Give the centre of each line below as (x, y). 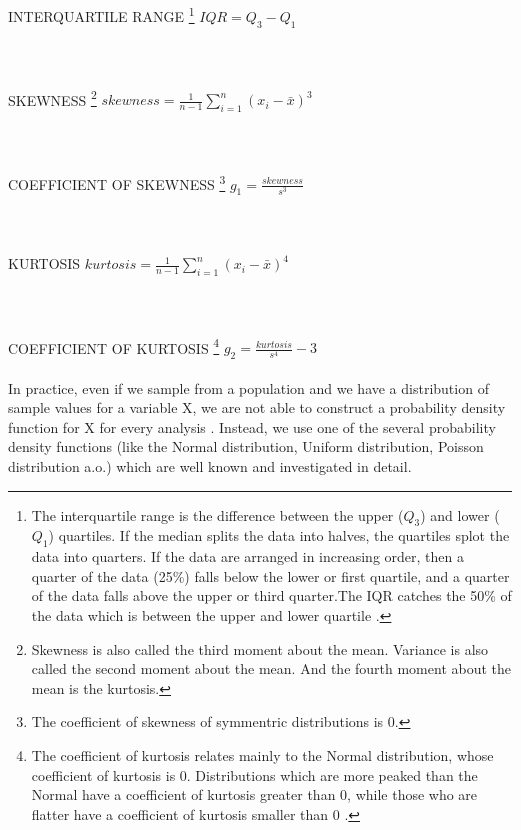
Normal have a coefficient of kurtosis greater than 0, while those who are (254, 794)
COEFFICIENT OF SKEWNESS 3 (117, 182)
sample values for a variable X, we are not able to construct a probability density (257, 407)
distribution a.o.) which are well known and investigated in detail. (210, 466)
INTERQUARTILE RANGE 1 (101, 15)
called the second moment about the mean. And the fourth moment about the (271, 668)
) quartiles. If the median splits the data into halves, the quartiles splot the (279, 535)
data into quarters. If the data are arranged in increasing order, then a (247, 556)
